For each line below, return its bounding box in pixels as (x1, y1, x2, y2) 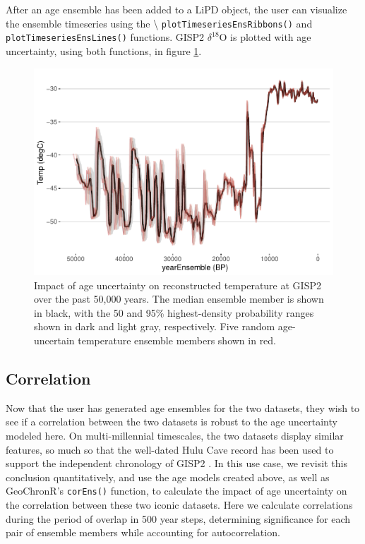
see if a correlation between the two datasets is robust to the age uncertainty (6, 414, 337, 429)
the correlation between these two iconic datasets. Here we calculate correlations (6, 497, 353, 512)
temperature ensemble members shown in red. (78, 333, 277, 347)
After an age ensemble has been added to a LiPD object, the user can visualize (6, 2, 347, 16)
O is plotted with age (219, 30, 311, 44)
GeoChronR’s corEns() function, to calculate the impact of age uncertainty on (6, 483, 347, 498)
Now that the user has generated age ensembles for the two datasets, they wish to (6, 400, 360, 415)
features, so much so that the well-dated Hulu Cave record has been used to (6, 442, 334, 457)
